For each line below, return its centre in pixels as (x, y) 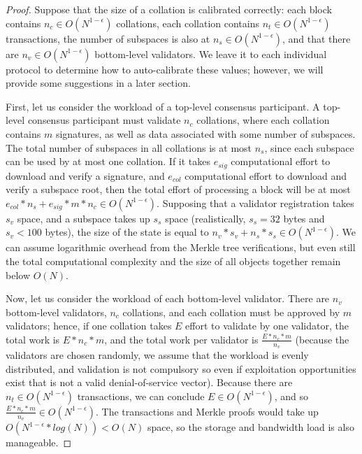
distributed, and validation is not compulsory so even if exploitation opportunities (181, 368)
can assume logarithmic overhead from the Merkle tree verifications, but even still (181, 247)
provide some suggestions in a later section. (98, 83)
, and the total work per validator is (181, 339)
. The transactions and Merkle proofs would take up (207, 411)
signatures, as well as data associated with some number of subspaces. (205, 133)
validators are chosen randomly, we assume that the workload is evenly (157, 355)
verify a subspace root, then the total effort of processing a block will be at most (178, 189)
